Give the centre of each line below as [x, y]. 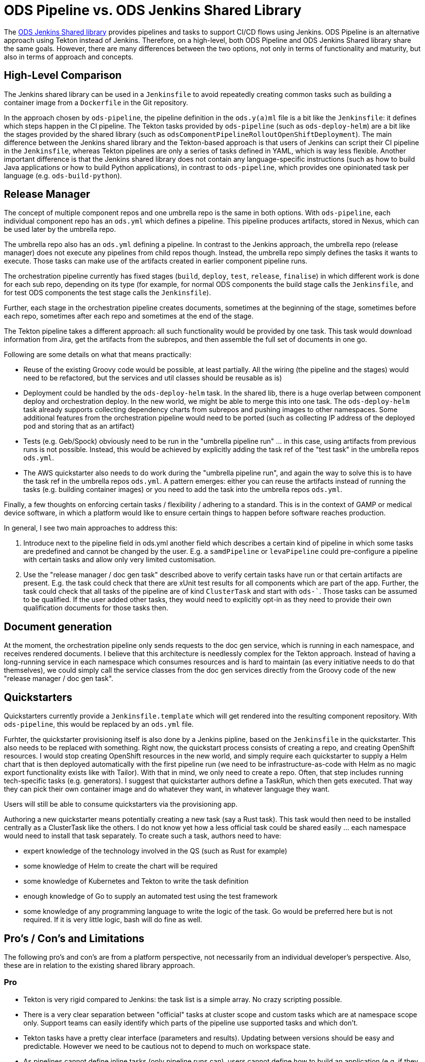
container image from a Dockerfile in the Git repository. [96, 102]
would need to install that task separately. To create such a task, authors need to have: [143, 836]
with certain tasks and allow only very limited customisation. [120, 560]
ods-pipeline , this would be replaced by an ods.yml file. [99, 724]
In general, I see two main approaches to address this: [91, 528]
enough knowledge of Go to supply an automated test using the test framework [151, 896]
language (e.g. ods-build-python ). [63, 175]
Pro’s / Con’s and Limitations [74, 938]
